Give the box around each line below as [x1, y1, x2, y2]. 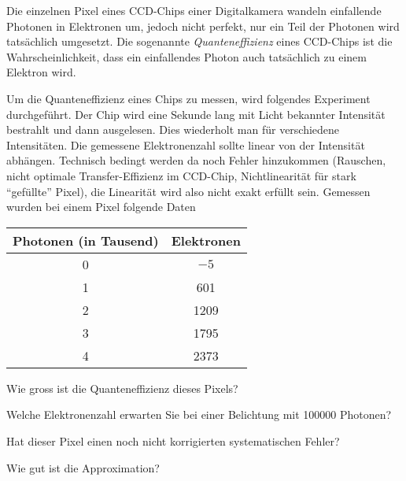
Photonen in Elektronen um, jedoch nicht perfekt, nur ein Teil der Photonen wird [6, 17, 400, 34]
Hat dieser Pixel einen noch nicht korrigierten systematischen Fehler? [6, 432, 340, 449]
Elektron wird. [6, 64, 76, 80]
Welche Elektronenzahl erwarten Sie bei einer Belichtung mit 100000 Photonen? [6, 406, 392, 423]
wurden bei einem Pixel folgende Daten [6, 198, 196, 215]
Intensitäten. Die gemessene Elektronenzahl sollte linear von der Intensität [6, 136, 365, 153]
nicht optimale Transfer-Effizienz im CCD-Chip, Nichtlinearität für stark [6, 167, 356, 183]
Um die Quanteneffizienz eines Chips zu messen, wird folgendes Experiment [6, 90, 371, 106]
